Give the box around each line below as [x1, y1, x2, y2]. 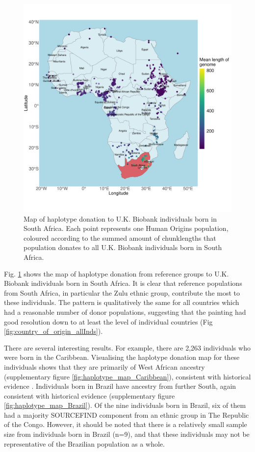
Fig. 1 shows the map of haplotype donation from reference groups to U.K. [4, 268, 229, 278]
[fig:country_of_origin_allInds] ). [4, 326, 103, 336]
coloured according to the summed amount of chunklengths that [24, 232, 216, 243]
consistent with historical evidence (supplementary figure [4, 390, 175, 401]
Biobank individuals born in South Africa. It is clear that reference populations [4, 278, 242, 288]
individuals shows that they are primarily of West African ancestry [4, 361, 205, 372]
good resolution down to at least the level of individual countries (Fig [4, 316, 213, 326]
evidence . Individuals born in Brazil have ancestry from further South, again [4, 381, 236, 391]
